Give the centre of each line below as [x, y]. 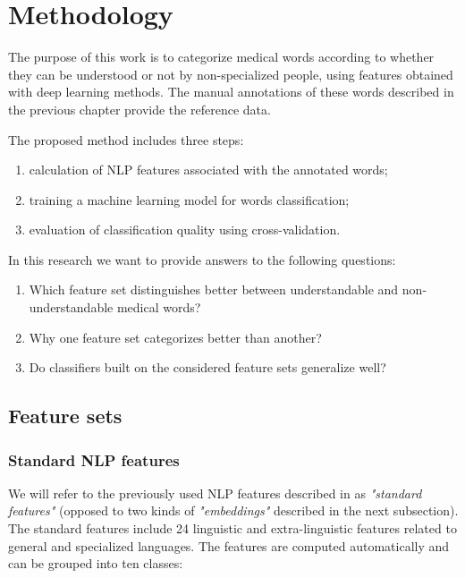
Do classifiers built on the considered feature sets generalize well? [207, 367]
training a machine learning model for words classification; [189, 199]
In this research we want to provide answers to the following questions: [202, 259]
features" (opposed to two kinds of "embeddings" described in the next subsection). [233, 510]
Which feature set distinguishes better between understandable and [214, 289]
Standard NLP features [94, 459]
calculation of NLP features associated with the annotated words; [208, 170]
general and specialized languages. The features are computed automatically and [229, 545]
